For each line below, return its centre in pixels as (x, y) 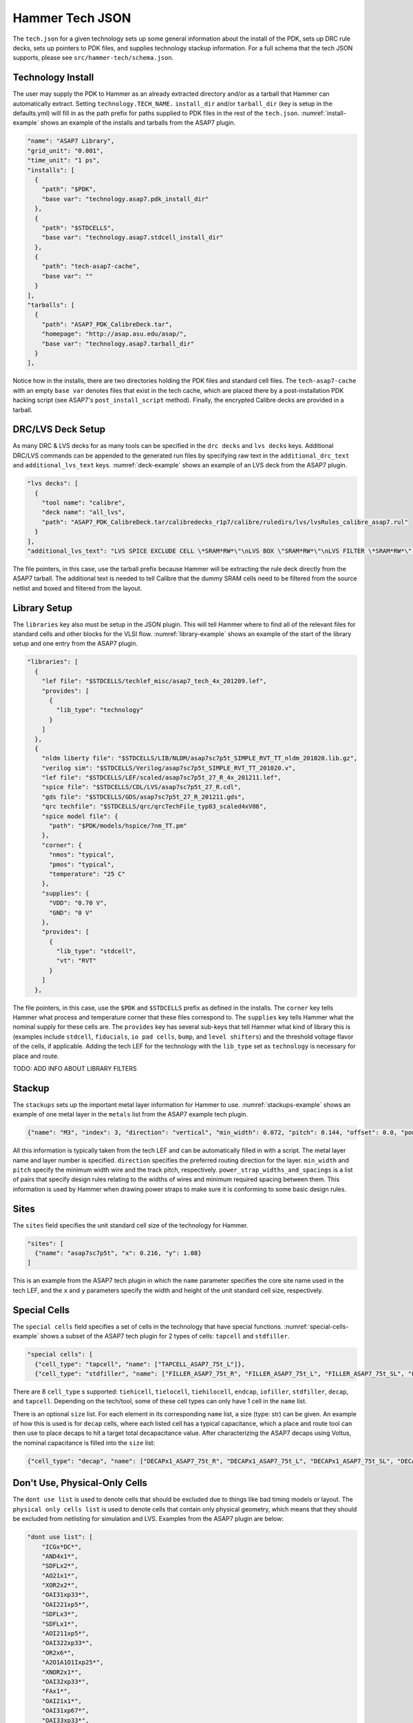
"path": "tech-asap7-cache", (91, 266)
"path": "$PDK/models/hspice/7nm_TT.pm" (118, 826)
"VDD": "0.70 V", (78, 903)
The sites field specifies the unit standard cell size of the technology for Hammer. (130, 1225)
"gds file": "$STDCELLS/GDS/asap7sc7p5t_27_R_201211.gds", (144, 797)
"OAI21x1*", (62, 1701)
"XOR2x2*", (60, 1586)
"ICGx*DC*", (62, 1547)
